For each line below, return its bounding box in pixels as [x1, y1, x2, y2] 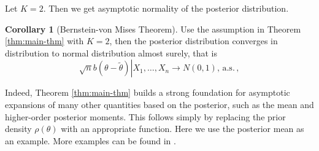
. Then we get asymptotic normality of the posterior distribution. [43, 2, 289, 14]
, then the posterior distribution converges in [109, 34, 278, 47]
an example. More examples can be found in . [5, 134, 176, 147]
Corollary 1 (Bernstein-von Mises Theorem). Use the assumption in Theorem [5, 22, 301, 35]
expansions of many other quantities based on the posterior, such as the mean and [5, 98, 314, 110]
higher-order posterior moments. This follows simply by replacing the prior [5, 110, 286, 123]
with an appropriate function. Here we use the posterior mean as [61, 122, 304, 135]
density [5, 122, 32, 135]
